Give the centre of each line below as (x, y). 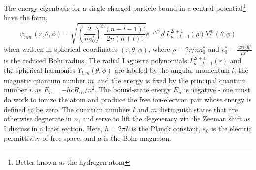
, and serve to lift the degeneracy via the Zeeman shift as (164, 119)
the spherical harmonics (40, 70)
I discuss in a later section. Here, (53, 128)
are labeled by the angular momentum (172, 70)
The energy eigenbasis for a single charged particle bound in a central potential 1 (125, 7)
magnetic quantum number (45, 80)
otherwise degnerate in (38, 119)
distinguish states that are (199, 109)
